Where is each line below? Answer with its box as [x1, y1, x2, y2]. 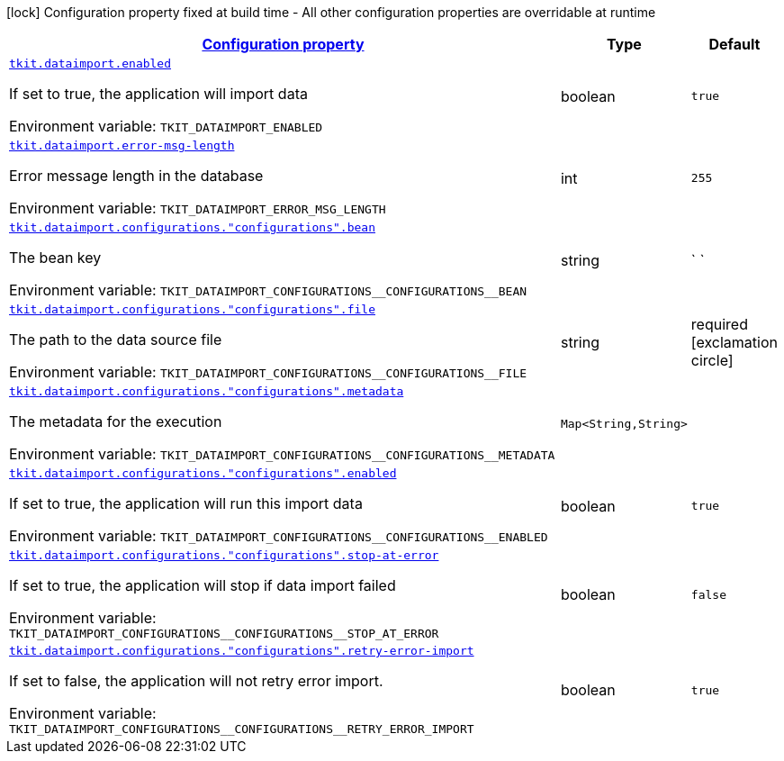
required [690, 314, 748, 333]
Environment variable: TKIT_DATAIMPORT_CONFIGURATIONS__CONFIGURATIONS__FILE [9, 363, 527, 381]
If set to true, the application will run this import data [9, 494, 363, 512]
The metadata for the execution [9, 412, 222, 430]
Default [708, 35, 761, 53]
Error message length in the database [9, 167, 264, 185]
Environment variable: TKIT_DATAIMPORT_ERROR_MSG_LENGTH [9, 199, 386, 217]
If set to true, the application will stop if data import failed [9, 576, 396, 594]
